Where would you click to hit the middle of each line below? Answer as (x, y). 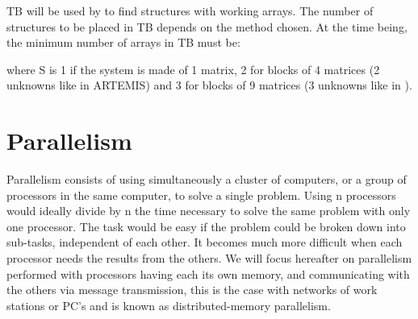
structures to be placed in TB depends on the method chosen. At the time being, (207, 26)
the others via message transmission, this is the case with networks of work (192, 290)
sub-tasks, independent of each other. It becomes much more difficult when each (205, 242)
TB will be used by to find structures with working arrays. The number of (190, 10)
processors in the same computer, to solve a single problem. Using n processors (201, 195)
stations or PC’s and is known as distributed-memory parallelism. (169, 305)
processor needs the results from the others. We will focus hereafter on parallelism (209, 258)
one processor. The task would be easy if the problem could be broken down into (206, 226)
